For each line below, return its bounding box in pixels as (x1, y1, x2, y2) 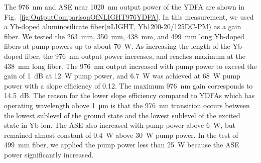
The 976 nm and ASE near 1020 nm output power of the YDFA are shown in (4, 2, 245, 12)
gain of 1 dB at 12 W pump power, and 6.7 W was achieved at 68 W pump (4, 70, 240, 81)
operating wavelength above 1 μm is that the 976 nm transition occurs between (4, 100, 250, 110)
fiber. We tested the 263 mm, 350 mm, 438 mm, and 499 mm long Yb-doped (4, 31, 244, 41)
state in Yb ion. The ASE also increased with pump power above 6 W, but (4, 120, 235, 130)
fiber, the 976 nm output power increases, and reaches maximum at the (25, 50, 246, 61)
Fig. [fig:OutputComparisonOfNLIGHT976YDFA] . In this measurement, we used (4, 11, 254, 22)
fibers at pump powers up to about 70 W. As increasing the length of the (4, 41, 230, 51)
